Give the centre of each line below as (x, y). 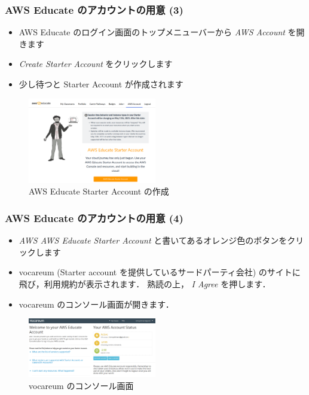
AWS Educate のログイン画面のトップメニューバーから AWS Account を (157, 32)
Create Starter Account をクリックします (96, 64)
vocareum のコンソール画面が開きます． (96, 304)
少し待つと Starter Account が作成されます (101, 84)
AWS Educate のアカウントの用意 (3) (94, 9)
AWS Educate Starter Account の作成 (99, 191)
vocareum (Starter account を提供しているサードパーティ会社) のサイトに (160, 272)
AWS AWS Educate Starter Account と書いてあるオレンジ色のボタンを (153, 240)
